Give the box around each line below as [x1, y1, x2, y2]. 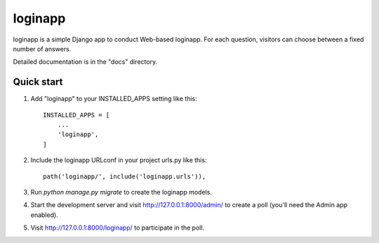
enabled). [30, 211, 59, 219]
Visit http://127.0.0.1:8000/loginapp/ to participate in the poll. [30, 223, 205, 232]
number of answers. [13, 44, 72, 53]
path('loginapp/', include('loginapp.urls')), [43, 172, 206, 180]
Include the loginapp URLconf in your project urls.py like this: [30, 156, 207, 164]
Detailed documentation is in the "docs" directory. [13, 58, 158, 66]
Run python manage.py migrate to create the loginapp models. [30, 188, 212, 196]
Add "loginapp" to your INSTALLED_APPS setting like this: [30, 95, 197, 103]
